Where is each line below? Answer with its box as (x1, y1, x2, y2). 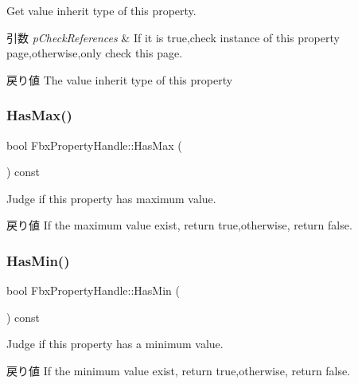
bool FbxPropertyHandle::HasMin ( (6, 282, 180, 299)
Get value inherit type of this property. (6, 2, 197, 18)
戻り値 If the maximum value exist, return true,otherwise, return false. (6, 217, 352, 233)
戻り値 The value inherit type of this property (6, 71, 233, 88)
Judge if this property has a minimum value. (6, 335, 224, 352)
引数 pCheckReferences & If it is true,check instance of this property (6, 29, 340, 45)
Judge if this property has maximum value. (6, 190, 216, 206)
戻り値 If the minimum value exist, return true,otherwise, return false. (6, 362, 351, 378)
